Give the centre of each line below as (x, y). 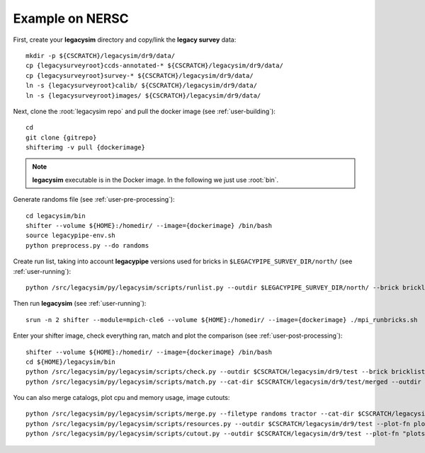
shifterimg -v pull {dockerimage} (85, 148)
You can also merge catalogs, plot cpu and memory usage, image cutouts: (121, 398)
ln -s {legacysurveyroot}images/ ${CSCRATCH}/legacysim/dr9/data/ (143, 95)
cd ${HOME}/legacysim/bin (71, 362)
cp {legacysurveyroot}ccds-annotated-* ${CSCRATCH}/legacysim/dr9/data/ (154, 66)
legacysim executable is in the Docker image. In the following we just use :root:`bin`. (155, 180)
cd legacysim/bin (56, 216)
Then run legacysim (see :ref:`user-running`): (80, 304)
